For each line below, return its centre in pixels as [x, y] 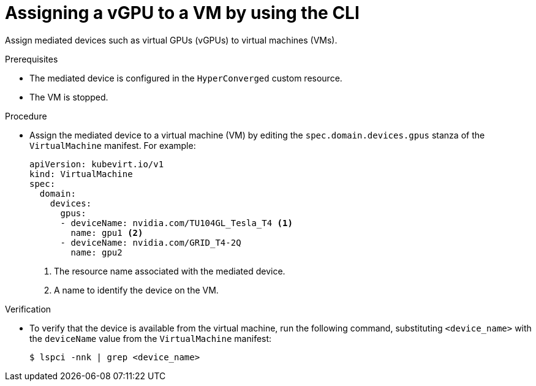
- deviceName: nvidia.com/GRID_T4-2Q [151, 242]
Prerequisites [32, 59]
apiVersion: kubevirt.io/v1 [97, 164]
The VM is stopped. [69, 97]
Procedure [26, 116]
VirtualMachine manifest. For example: [113, 145]
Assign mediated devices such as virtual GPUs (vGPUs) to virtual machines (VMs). [171, 40]
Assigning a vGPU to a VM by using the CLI [182, 13]
